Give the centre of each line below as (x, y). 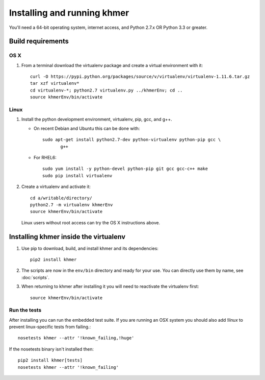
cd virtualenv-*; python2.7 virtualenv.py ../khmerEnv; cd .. (106, 90)
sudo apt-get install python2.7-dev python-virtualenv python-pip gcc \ (132, 140)
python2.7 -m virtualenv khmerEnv (71, 205)
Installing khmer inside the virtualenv (67, 237)
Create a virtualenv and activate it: (56, 187)
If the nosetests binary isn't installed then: (52, 349)
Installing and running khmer (69, 13)
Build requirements (39, 41)
